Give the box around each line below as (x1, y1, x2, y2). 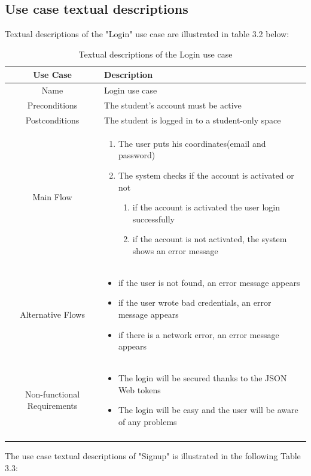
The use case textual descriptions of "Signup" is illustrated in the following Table (5, 450, 301, 462)
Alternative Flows (20, 308, 85, 320)
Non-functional (25, 387, 80, 400)
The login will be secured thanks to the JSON (118, 371, 287, 384)
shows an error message (132, 244, 218, 257)
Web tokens (118, 383, 161, 396)
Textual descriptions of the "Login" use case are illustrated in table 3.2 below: (5, 28, 289, 40)
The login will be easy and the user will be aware (118, 403, 298, 416)
